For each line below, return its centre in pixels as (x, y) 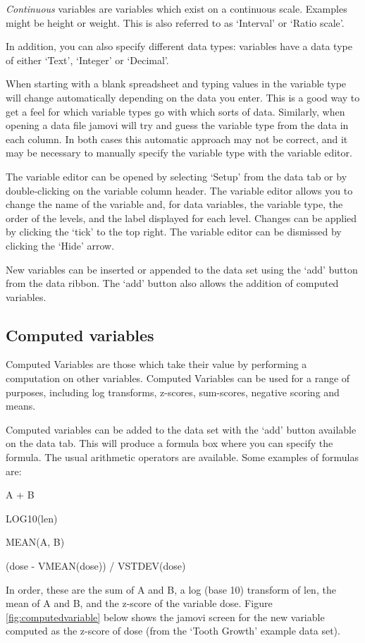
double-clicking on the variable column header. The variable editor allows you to (179, 190)
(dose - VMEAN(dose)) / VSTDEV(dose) (96, 566)
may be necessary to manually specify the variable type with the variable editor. (179, 153)
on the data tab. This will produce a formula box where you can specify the (169, 443)
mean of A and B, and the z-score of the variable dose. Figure (139, 603)
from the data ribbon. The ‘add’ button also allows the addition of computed (172, 283)
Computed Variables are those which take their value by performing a (156, 364)
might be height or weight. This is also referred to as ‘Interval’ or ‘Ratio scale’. (175, 22)
